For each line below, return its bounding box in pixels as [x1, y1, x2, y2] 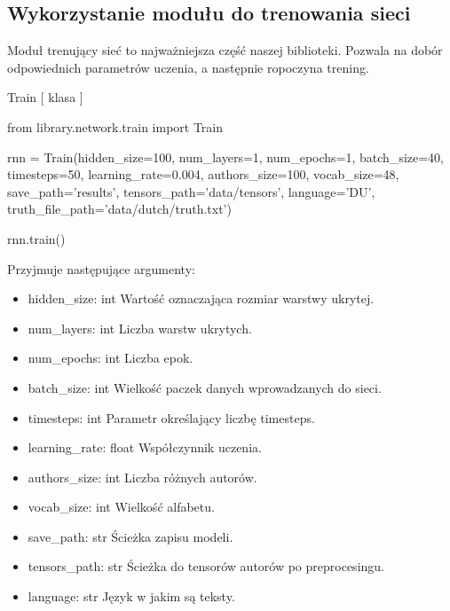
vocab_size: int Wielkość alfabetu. [28, 497, 215, 516]
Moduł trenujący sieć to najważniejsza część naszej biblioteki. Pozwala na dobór [7, 41, 443, 59]
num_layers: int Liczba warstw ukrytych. [28, 318, 252, 337]
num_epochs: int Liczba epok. [28, 349, 193, 367]
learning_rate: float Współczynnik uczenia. [28, 438, 262, 457]
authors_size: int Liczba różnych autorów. [28, 467, 257, 486]
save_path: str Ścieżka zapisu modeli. [28, 527, 233, 545]
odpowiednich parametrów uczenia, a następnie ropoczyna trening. [7, 58, 369, 76]
